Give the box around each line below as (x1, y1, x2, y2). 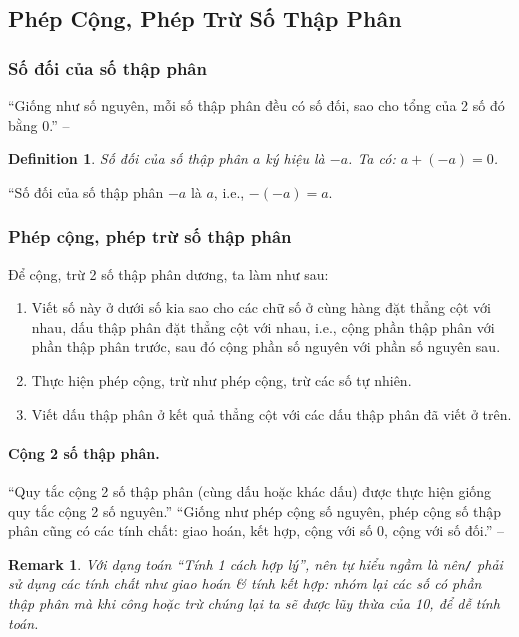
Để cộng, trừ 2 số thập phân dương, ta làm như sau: (8, 263, 329, 284)
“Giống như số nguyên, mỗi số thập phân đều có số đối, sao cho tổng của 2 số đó (8, 95, 505, 115)
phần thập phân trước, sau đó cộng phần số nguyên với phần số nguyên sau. (31, 336, 501, 357)
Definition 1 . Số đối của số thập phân (8, 148, 248, 169)
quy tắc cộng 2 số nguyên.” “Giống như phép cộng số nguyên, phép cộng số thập (8, 500, 502, 521)
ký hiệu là (265, 148, 325, 169)
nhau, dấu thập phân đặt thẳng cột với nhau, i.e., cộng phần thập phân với (31, 316, 495, 337)
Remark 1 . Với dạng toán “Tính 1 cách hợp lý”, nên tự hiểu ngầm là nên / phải (8, 553, 503, 574)
